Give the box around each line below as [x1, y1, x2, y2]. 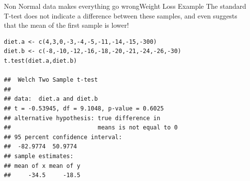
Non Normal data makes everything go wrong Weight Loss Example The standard [4, 1, 247, 11]
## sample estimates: [4, 152, 74, 160]
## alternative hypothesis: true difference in [4, 114, 161, 122]
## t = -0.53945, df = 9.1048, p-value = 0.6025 [4, 105, 164, 112]
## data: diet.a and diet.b [4, 95, 98, 103]
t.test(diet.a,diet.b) [4, 57, 77, 64]
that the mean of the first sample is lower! [4, 20, 129, 30]
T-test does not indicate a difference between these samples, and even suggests [4, 10, 237, 20]
